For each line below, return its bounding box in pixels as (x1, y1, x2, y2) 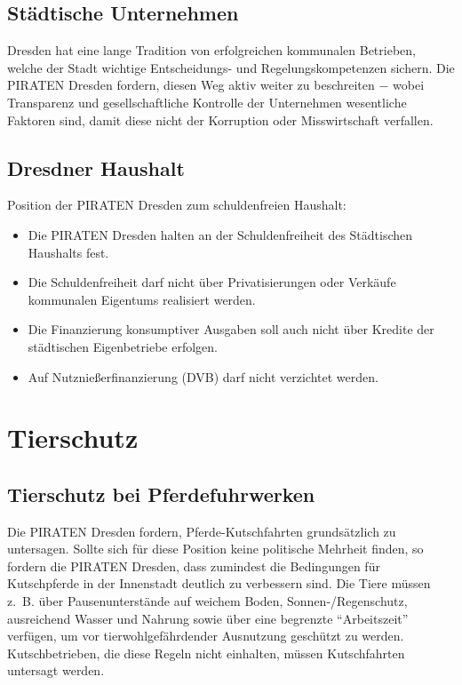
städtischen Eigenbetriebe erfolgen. (28, 337, 218, 355)
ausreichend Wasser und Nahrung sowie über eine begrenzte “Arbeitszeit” (7, 609, 409, 627)
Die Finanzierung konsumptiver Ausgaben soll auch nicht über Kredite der (28, 320, 434, 339)
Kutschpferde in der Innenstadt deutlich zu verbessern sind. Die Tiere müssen (7, 574, 431, 593)
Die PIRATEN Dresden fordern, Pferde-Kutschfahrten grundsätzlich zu (7, 522, 396, 540)
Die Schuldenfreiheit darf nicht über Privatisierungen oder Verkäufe (28, 273, 396, 291)
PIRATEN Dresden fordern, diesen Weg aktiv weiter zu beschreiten (7, 76, 375, 94)
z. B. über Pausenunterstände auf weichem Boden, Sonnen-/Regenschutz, (7, 592, 408, 610)
